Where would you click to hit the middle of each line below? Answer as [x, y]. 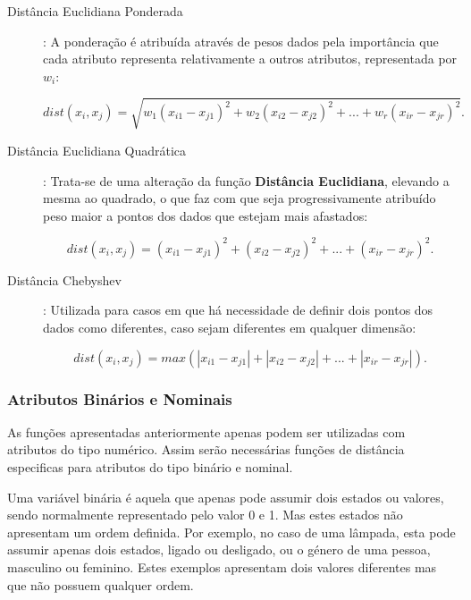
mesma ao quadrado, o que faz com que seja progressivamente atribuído [240, 198]
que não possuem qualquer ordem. [101, 584]
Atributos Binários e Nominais [120, 398]
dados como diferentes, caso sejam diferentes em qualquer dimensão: [230, 327]
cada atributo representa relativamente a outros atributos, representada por [250, 59]
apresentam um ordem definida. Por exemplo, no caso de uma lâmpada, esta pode [231, 532]
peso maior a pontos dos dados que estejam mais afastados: [206, 215]
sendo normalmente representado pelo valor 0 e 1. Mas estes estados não [205, 515]
